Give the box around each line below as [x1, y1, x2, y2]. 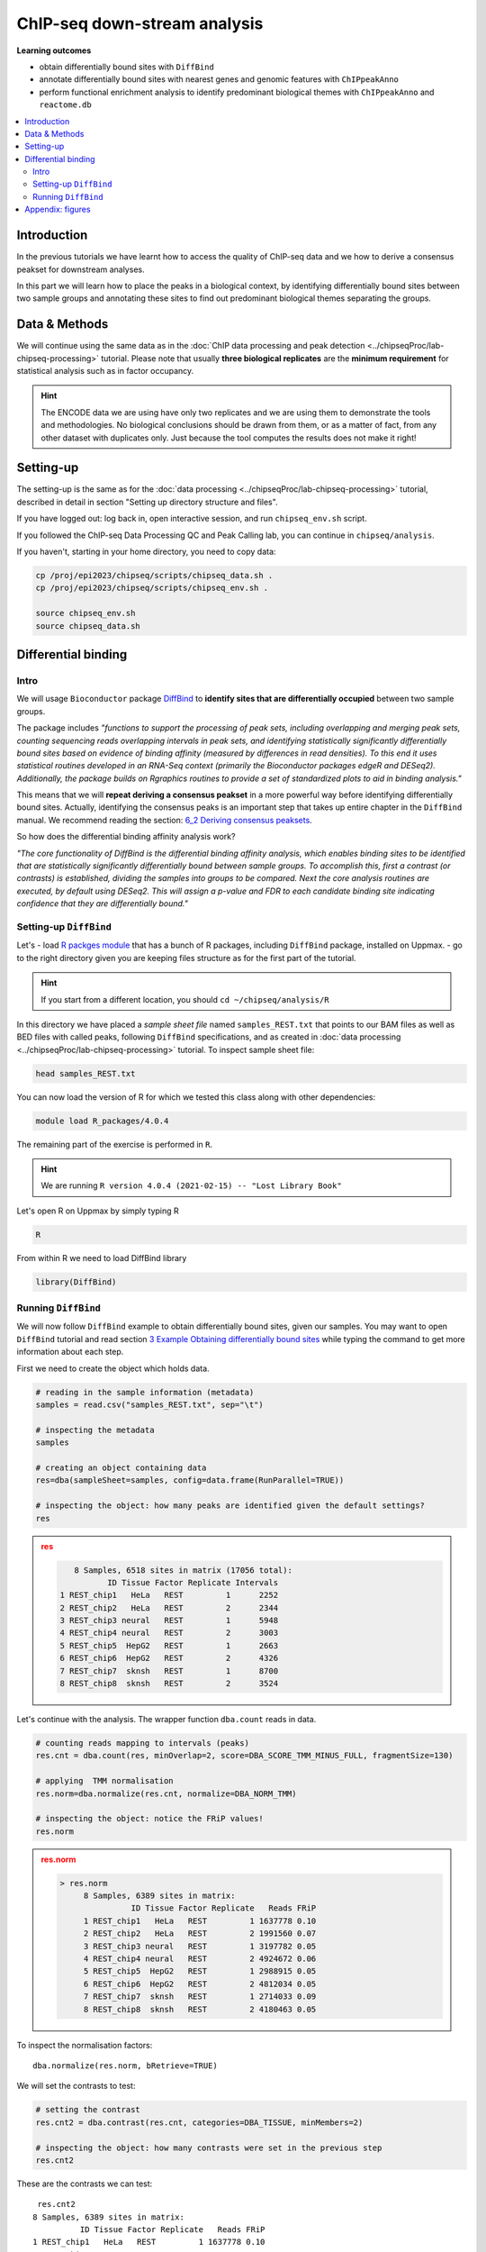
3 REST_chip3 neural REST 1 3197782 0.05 [83, 1941, 317, 1951]
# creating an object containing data [35, 1462, 207, 1473]
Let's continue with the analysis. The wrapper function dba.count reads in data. [16, 1714, 317, 1724]
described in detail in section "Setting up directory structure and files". [16, 496, 278, 507]
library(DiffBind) [35, 1276, 117, 1287]
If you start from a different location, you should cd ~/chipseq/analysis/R [40, 994, 329, 1004]
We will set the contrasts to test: [16, 2081, 136, 2092]
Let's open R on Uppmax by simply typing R [16, 1205, 179, 1216]
